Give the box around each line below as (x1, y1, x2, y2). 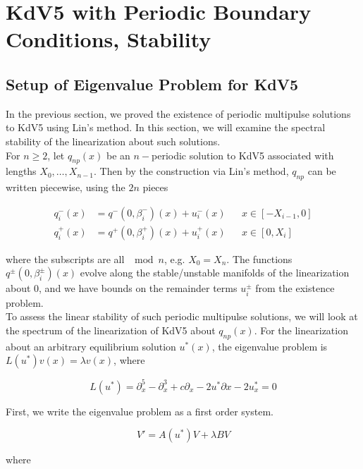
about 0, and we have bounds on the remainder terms (6, 281, 238, 296)
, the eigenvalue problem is (211, 339, 328, 353)
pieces (142, 180, 168, 195)
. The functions (226, 251, 293, 266)
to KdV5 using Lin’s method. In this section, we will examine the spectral (6, 120, 326, 135)
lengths (6, 164, 37, 178)
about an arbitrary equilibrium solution (6, 339, 176, 353)
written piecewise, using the (6, 180, 125, 195)
